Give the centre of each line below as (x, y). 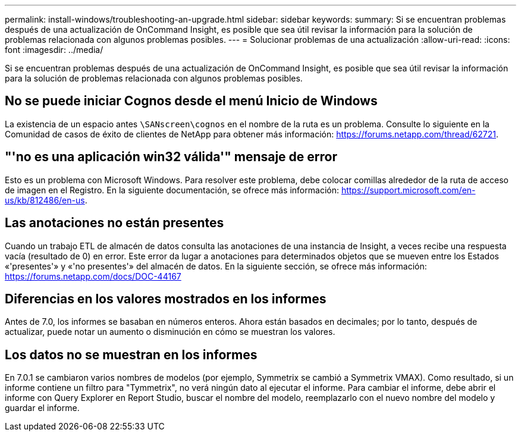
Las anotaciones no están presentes (114, 223)
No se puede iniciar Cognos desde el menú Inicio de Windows (191, 101)
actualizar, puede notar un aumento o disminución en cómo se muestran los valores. (170, 332)
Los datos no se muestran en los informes (131, 355)
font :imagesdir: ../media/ (54, 50)
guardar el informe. (42, 408)
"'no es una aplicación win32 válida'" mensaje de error (171, 157)
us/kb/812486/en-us (45, 200)
